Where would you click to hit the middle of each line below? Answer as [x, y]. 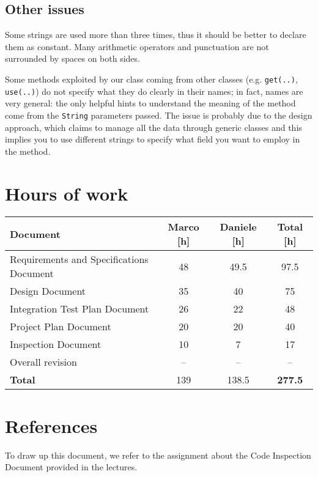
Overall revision [43, 362]
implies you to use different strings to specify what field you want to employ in [153, 139]
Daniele [238, 227]
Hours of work [67, 193]
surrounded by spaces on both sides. [72, 58]
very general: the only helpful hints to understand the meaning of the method [150, 103]
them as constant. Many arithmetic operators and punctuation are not [137, 46]
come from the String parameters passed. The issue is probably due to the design [159, 115]
